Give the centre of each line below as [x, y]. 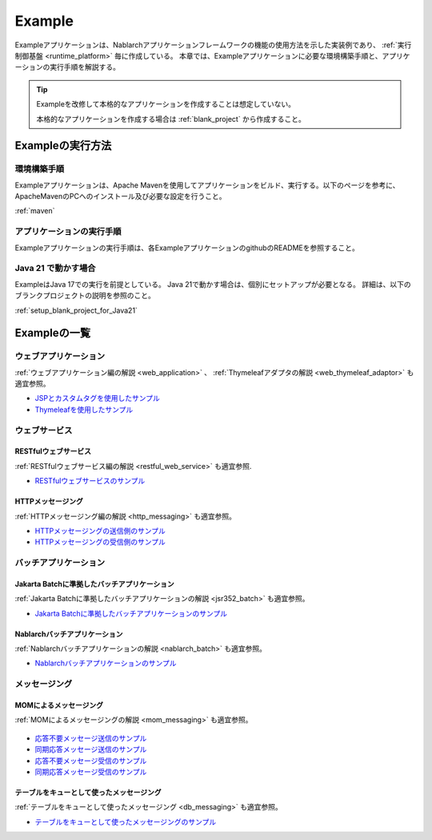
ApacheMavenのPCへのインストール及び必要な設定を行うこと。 [120, 196]
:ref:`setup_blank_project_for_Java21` [76, 310]
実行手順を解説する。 [84, 67]
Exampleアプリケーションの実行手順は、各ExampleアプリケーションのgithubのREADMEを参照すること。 [187, 248]
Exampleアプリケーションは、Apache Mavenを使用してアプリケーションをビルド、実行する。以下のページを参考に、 [207, 185]
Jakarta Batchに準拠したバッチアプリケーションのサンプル [131, 613]
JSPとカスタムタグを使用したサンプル [97, 398]
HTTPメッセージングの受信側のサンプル [100, 542]
